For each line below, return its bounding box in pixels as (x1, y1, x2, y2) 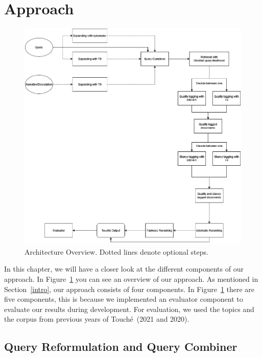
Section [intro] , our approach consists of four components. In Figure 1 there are (4, 283, 255, 294)
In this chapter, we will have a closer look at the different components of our (4, 263, 244, 274)
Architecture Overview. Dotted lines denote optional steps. (25, 246, 208, 257)
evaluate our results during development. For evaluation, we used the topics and (4, 303, 254, 314)
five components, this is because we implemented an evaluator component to (4, 294, 243, 304)
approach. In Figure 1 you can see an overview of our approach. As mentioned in (4, 273, 258, 284)
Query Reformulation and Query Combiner (4, 339, 237, 354)
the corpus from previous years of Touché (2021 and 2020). (4, 314, 189, 324)
